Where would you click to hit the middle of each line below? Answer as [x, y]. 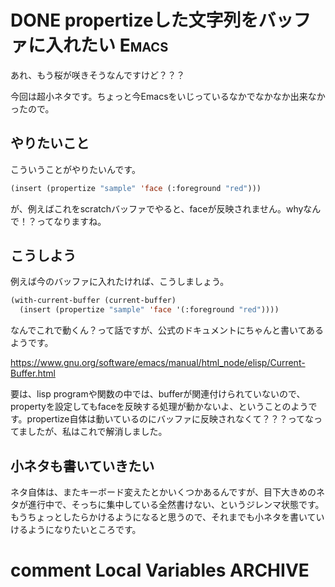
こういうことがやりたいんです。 [75, 169]
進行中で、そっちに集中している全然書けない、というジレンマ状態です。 [176, 504]
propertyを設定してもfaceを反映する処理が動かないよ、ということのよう [159, 407]
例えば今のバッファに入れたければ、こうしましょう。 [120, 282]
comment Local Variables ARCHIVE [160, 570]
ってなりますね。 [71, 221]
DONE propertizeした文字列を [134, 20]
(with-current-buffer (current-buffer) [93, 301]
